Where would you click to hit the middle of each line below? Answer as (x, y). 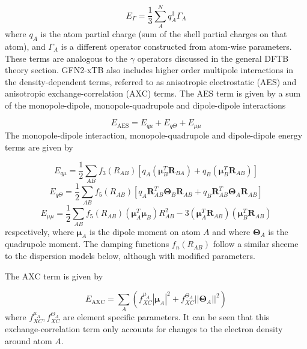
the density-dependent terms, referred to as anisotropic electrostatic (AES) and (151, 81)
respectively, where (39, 231)
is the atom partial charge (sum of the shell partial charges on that (164, 34)
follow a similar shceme (256, 244)
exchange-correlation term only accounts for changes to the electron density (144, 329)
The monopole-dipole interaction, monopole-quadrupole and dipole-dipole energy (154, 135)
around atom (29, 340)
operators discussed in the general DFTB (213, 58)
